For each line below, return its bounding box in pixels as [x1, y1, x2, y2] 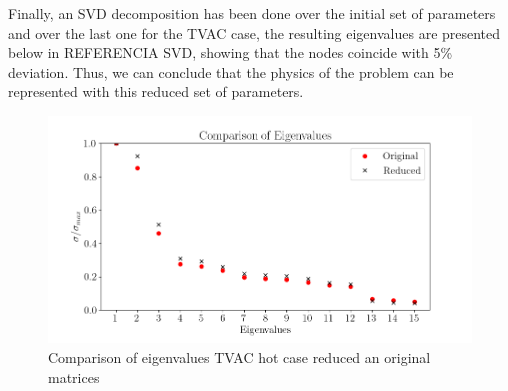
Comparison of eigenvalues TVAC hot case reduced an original [48, 346, 431, 367]
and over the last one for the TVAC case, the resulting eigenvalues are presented [8, 22, 501, 43]
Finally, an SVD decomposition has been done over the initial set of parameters [8, 3, 496, 23]
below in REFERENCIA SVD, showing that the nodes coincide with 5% [8, 42, 453, 63]
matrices [48, 366, 100, 387]
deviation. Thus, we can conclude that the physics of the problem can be [8, 61, 454, 82]
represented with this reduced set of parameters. [8, 81, 304, 102]
